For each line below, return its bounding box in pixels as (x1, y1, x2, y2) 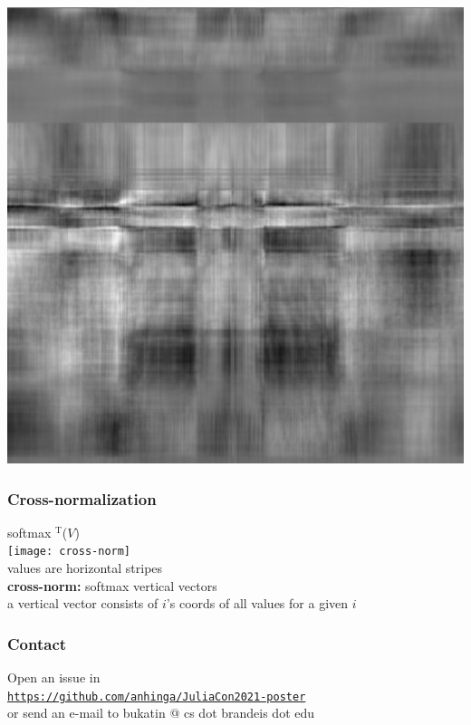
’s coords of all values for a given (166, 594, 349, 613)
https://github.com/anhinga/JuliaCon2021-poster (7, 690, 306, 703)
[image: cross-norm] (7, 545, 131, 558)
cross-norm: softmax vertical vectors (7, 576, 217, 595)
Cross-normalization (7, 487, 157, 510)
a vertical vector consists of (7, 594, 159, 613)
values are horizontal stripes (7, 558, 163, 577)
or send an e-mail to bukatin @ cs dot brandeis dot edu (7, 703, 315, 722)
